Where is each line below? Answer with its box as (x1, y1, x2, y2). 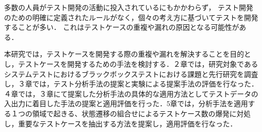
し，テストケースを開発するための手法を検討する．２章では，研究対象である (4, 58, 258, 69)
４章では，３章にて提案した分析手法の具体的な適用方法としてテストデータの (4, 88, 258, 99)
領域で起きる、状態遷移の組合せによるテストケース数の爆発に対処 (32, 108, 251, 118)
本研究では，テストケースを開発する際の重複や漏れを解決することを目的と (4, 49, 251, 59)
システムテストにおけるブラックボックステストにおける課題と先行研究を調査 (4, 68, 258, 79)
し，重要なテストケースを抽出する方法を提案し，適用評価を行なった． (4, 118, 237, 128)
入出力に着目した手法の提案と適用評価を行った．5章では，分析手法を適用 (4, 98, 248, 109)
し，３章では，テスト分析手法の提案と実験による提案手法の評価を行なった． (4, 78, 258, 89)
